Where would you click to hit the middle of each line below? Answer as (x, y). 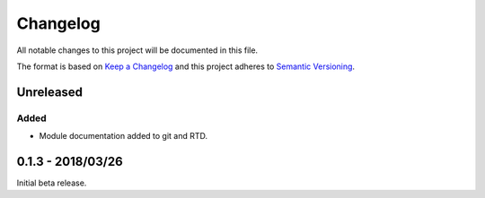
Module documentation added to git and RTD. (123, 136)
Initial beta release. (52, 183)
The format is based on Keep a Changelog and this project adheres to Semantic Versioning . (185, 66)
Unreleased (50, 92)
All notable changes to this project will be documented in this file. (137, 50)
